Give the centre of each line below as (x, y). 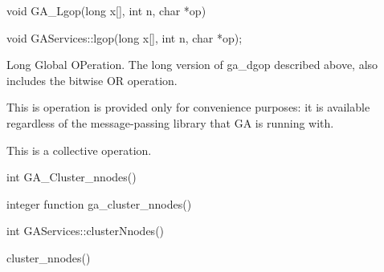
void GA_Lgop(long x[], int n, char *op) (106, 10)
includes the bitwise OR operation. (92, 80)
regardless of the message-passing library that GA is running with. (170, 122)
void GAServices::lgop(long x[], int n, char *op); (125, 37)
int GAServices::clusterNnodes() (86, 231)
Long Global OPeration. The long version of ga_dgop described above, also (192, 65)
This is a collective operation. (79, 150)
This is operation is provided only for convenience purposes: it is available (188, 107)
